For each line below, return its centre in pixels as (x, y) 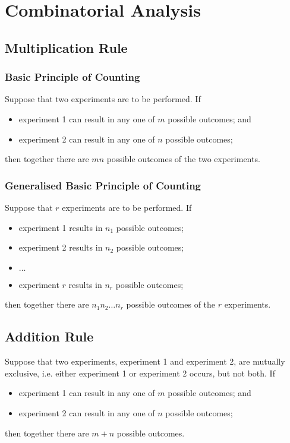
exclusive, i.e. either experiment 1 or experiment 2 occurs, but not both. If (140, 373)
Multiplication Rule (66, 47)
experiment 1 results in (61, 227)
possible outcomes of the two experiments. (183, 159)
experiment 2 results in (61, 247)
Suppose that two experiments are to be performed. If (103, 99)
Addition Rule (49, 336)
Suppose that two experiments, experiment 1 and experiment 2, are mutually (145, 361)
